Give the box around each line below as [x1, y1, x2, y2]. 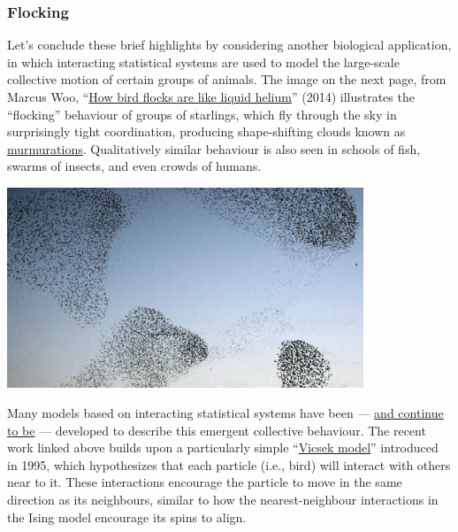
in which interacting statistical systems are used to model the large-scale [7, 52, 400, 71]
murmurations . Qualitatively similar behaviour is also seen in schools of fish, [7, 139, 421, 158]
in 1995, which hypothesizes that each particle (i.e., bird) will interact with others [7, 455, 451, 474]
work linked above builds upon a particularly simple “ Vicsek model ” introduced [7, 438, 439, 457]
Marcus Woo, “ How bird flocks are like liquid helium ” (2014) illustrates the [7, 88, 415, 105]
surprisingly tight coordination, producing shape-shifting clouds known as [7, 122, 406, 141]
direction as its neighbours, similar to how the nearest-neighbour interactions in [7, 490, 439, 508]
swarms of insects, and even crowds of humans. [7, 157, 262, 175]
